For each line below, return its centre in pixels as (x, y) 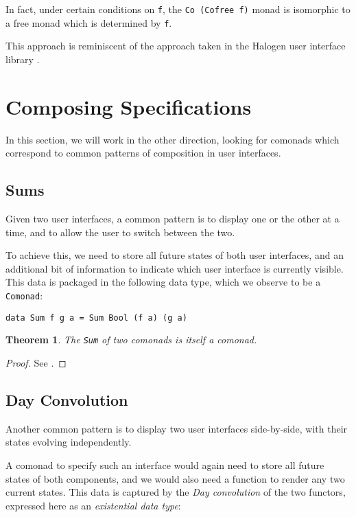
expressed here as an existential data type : (93, 505)
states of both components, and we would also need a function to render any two (175, 478)
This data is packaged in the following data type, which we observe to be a (163, 282)
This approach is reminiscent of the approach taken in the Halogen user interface (176, 46)
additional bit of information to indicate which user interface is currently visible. (175, 268)
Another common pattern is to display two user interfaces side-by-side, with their (177, 428)
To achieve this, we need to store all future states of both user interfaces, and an (175, 255)
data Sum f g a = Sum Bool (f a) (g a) (96, 318)
